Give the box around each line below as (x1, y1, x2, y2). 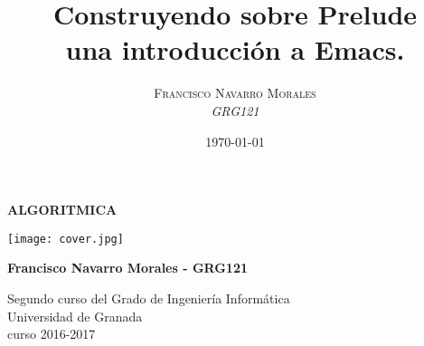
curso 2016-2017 (7, 324, 96, 343)
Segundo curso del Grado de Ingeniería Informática (7, 288, 290, 307)
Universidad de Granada (7, 306, 143, 325)
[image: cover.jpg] (7, 232, 124, 245)
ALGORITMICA (7, 200, 118, 219)
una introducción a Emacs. (65, 31, 405, 68)
